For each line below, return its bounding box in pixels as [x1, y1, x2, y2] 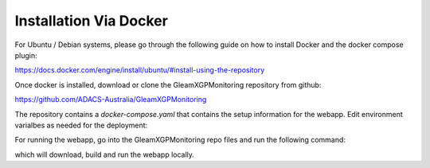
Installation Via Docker [14, 12, 169, 29]
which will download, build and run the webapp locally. [14, 150, 195, 159]
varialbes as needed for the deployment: [14, 120, 148, 130]
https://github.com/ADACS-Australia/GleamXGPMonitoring [14, 95, 207, 104]
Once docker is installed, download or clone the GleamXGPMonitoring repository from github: [14, 80, 322, 89]
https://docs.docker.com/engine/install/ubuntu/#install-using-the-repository [14, 65, 265, 75]
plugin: [14, 50, 37, 60]
